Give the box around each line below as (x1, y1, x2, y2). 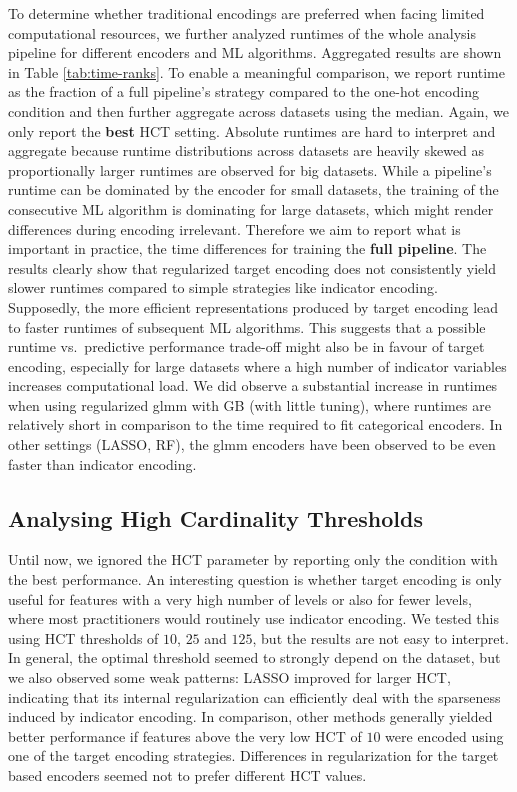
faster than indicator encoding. (8, 453, 197, 474)
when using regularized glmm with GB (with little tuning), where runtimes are (8, 394, 491, 415)
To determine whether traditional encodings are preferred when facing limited (8, 3, 485, 23)
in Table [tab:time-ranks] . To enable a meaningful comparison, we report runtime (8, 61, 505, 82)
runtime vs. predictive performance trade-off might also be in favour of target (8, 336, 485, 357)
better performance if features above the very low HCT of (8, 725, 362, 746)
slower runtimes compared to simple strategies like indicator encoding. (8, 277, 438, 298)
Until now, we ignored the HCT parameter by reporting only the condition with (8, 549, 498, 570)
